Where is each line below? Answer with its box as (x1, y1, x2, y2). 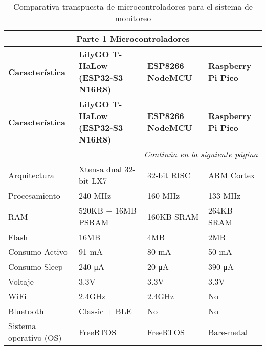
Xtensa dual (79, 163, 122, 175)
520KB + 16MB (79, 204, 137, 216)
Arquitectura (8, 169, 54, 181)
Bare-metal (208, 325, 248, 338)
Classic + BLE (79, 305, 132, 317)
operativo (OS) (8, 332, 62, 343)
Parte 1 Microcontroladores (76, 33, 190, 44)
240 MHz (79, 190, 112, 201)
